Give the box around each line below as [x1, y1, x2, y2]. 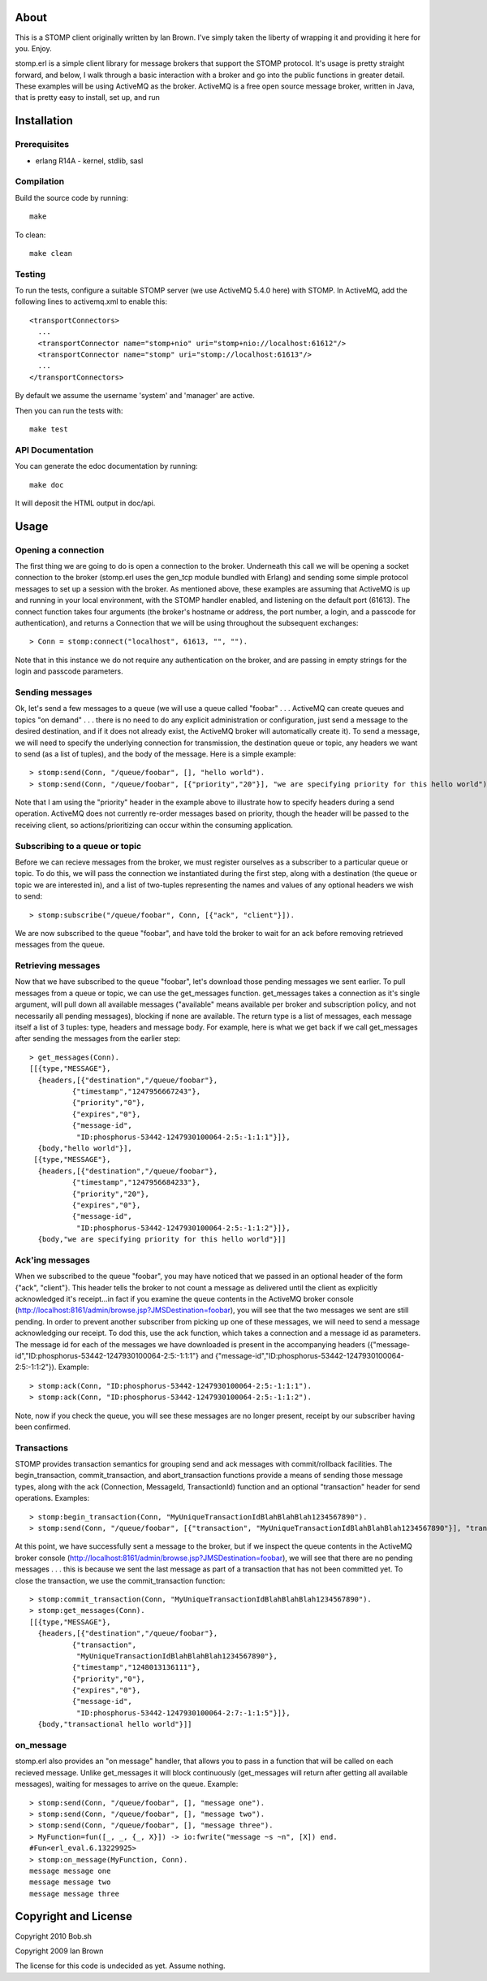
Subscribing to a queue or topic [15, 840, 142, 852]
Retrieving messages [15, 960, 101, 971]
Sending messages [15, 687, 93, 698]
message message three [29, 1889, 120, 1898]
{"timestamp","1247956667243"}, [71, 1086, 201, 1096]
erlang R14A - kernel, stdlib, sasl [35, 155, 144, 166]
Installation [15, 114, 73, 128]
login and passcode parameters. [15, 666, 123, 676]
